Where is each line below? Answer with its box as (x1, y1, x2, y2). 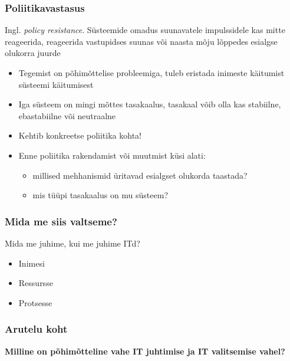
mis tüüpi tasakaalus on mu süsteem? (32, 189, 169, 201)
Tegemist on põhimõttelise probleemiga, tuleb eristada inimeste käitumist (18, 67, 285, 78)
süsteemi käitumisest (18, 78, 94, 90)
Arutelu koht (5, 321, 68, 336)
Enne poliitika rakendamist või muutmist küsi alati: (18, 149, 206, 161)
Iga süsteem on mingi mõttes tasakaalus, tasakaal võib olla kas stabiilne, (18, 98, 281, 110)
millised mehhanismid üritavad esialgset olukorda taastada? (32, 169, 248, 181)
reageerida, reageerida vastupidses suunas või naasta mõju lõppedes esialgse (5, 35, 278, 47)
